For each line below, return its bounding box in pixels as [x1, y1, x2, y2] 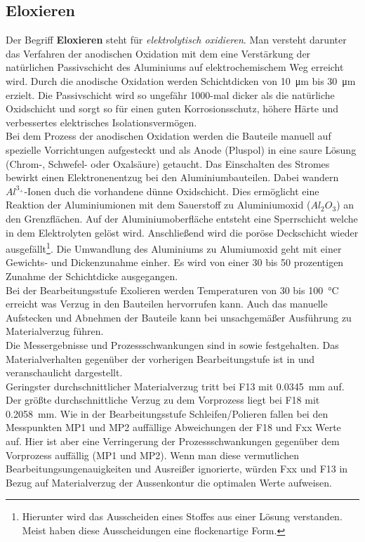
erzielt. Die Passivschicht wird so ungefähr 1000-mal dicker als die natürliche [6, 87, 335, 102]
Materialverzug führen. [6, 324, 104, 338]
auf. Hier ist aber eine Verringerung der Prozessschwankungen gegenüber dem [6, 434, 340, 449]
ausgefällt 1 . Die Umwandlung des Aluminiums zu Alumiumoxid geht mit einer [6, 239, 342, 256]
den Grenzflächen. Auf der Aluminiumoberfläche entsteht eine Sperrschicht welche [6, 211, 358, 225]
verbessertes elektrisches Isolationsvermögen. [6, 114, 197, 129]
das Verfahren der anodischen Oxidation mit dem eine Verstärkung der [6, 46, 311, 60]
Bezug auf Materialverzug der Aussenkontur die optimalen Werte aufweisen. [6, 475, 332, 489]
